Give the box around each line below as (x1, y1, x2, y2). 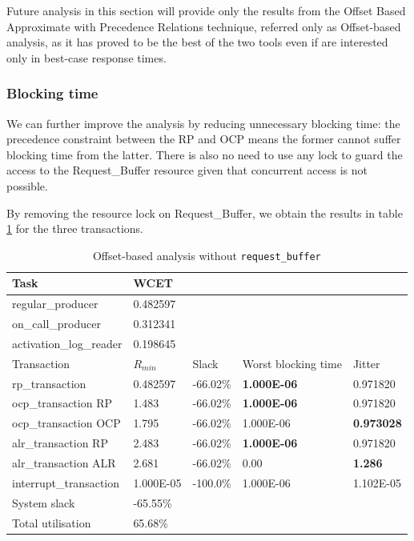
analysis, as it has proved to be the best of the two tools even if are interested (6, 34, 388, 50)
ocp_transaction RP (12, 395, 112, 411)
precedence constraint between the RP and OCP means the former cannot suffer (6, 130, 401, 147)
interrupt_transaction (12, 474, 120, 491)
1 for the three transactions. (6, 220, 143, 237)
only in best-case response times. (6, 49, 167, 66)
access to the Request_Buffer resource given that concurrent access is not (6, 162, 368, 178)
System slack (12, 494, 75, 511)
